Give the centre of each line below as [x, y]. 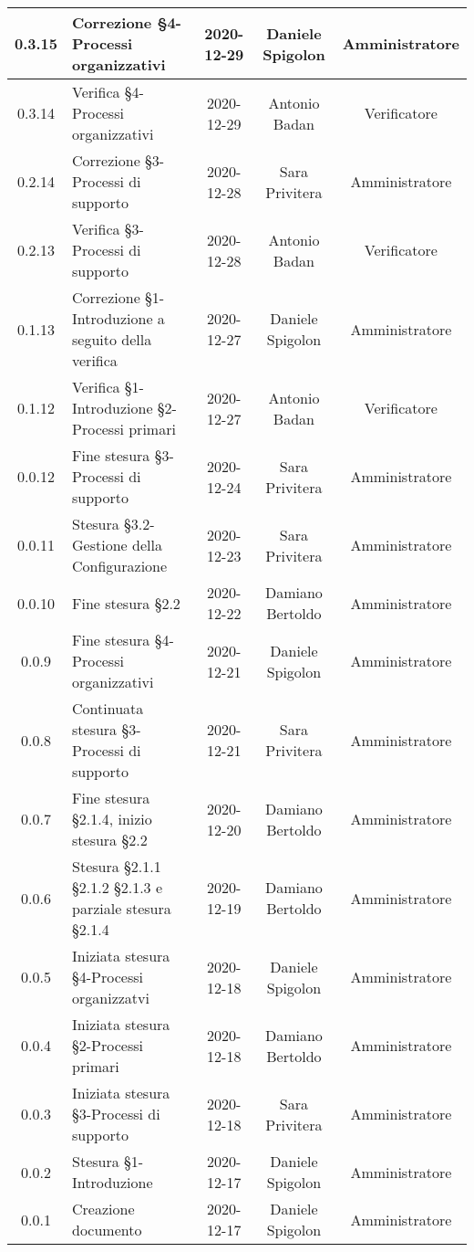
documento [107, 1230]
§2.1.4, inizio [112, 819]
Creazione [103, 1209]
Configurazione [120, 566]
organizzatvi [111, 998]
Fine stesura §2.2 [126, 603]
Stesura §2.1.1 [117, 866]
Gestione [100, 545]
